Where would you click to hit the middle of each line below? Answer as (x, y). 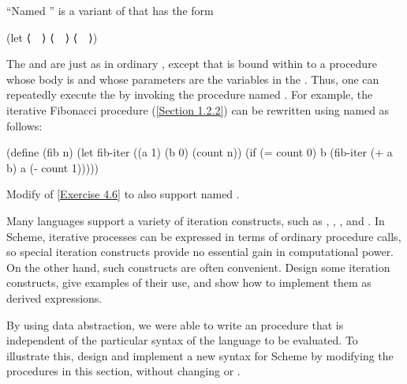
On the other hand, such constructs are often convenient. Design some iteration (198, 267)
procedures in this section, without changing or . (123, 371)
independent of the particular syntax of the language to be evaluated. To (182, 340)
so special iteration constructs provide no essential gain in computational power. (200, 252)
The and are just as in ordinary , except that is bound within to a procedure (192, 64)
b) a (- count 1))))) (53, 167)
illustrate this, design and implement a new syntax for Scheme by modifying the (200, 355)
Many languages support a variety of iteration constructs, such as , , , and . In (196, 220)
